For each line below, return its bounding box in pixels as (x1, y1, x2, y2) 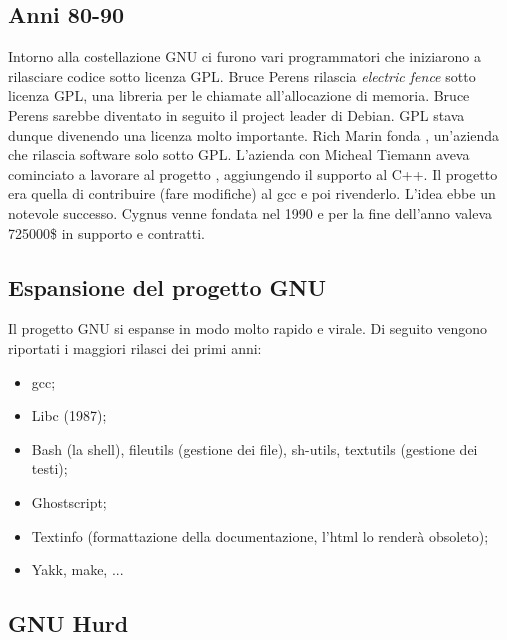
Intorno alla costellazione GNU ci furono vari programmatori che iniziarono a (8, 46, 481, 67)
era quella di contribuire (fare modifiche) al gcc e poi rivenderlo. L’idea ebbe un (8, 183, 496, 204)
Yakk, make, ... (31, 559, 124, 580)
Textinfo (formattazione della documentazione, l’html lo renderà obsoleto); (31, 525, 489, 546)
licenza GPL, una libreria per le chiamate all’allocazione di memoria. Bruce (8, 85, 470, 106)
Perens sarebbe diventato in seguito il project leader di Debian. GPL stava (8, 104, 465, 125)
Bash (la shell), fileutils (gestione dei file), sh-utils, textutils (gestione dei (31, 438, 478, 459)
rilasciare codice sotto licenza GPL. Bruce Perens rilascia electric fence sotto (8, 65, 476, 86)
